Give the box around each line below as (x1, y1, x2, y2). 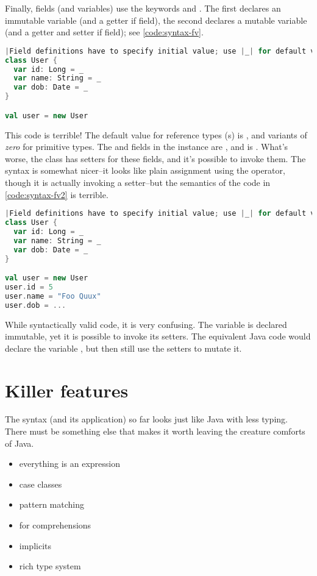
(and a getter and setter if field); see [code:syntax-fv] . (5, 26, 204, 38)
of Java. (5, 436, 34, 449)
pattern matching (19, 498, 85, 511)
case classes (19, 477, 62, 490)
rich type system (19, 560, 81, 572)
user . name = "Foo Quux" (5, 291, 101, 300)
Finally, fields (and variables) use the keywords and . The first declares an (5, 2, 281, 14)
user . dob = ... (5, 300, 66, 310)
